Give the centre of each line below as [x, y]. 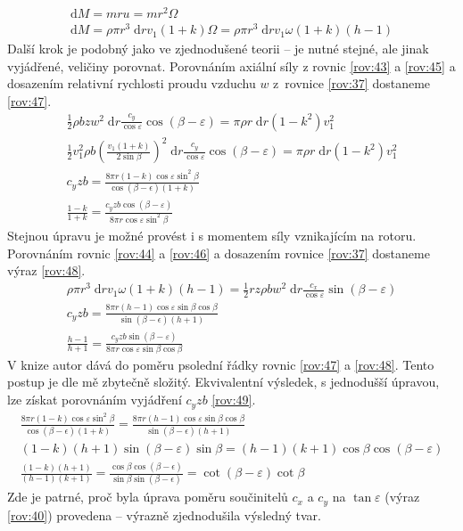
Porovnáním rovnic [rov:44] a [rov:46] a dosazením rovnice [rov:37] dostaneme [219, 253]
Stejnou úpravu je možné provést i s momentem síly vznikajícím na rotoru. [212, 235]
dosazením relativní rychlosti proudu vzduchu [132, 83]
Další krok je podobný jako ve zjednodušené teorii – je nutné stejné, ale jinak [218, 49]
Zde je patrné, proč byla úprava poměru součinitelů [148, 497]
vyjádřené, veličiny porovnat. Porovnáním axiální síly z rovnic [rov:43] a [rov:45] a [231, 65]
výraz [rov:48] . [46, 270]
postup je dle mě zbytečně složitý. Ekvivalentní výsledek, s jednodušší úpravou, [223, 382]
